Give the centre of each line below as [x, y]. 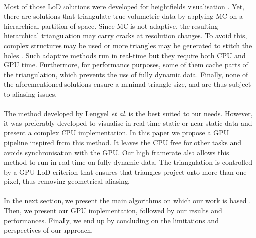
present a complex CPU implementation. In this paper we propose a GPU [117, 133]
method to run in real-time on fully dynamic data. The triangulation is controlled [128, 162]
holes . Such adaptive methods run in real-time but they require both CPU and [125, 55]
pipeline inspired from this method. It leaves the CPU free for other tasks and [123, 142]
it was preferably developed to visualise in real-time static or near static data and [128, 123]
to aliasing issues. [31, 93]
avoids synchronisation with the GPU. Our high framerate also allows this [117, 152]
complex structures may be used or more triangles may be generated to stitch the [128, 45]
